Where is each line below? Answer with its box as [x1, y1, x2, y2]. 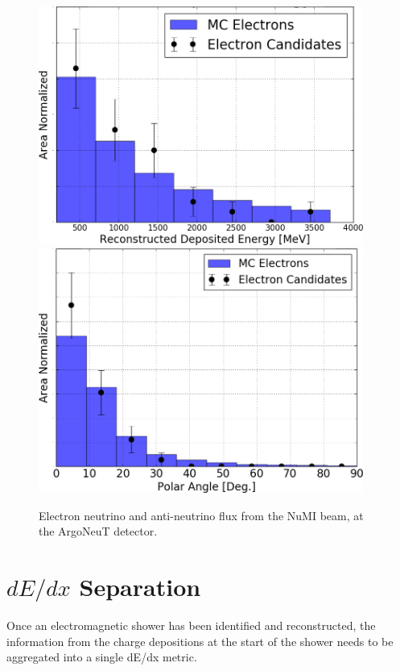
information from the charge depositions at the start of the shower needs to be [6, 632, 394, 649]
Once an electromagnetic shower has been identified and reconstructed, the [6, 617, 376, 634]
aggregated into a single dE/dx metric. [6, 648, 197, 665]
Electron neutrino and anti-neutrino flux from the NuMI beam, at [39, 506, 364, 523]
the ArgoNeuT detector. [39, 523, 158, 540]
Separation [79, 570, 201, 603]
